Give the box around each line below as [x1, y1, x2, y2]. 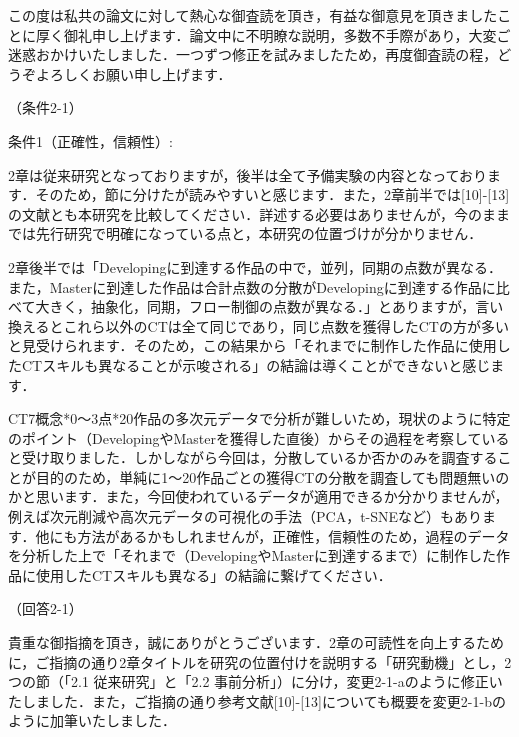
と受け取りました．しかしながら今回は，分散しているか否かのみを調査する [8, 447, 498, 468]
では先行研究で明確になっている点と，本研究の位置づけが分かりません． [8, 223, 483, 244]
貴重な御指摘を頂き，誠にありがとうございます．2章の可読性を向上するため [8, 632, 505, 653]
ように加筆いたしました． [8, 710, 176, 731]
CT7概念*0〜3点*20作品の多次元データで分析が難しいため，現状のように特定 [8, 408, 511, 429]
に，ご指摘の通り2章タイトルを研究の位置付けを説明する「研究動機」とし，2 [8, 651, 512, 672]
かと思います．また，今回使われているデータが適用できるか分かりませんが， [8, 486, 509, 507]
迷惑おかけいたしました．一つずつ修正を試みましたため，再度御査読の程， [8, 44, 498, 65]
